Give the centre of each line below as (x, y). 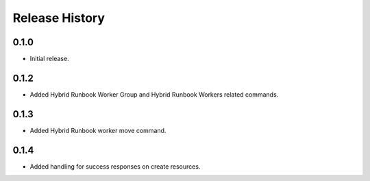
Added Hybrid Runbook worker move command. (98, 130)
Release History (59, 18)
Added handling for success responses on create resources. (115, 166)
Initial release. (49, 59)
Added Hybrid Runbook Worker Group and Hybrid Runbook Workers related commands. (154, 94)
